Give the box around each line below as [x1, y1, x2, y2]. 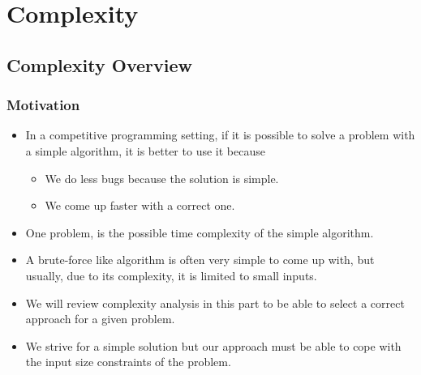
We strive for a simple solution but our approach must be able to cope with [25, 337, 402, 354]
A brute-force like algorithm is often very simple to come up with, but [25, 251, 375, 268]
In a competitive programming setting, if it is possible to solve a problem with [25, 126, 415, 143]
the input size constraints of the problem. [25, 353, 231, 370]
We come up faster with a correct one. [45, 197, 235, 214]
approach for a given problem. [25, 310, 175, 327]
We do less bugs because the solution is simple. [45, 169, 279, 186]
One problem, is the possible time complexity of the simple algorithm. [25, 224, 374, 241]
